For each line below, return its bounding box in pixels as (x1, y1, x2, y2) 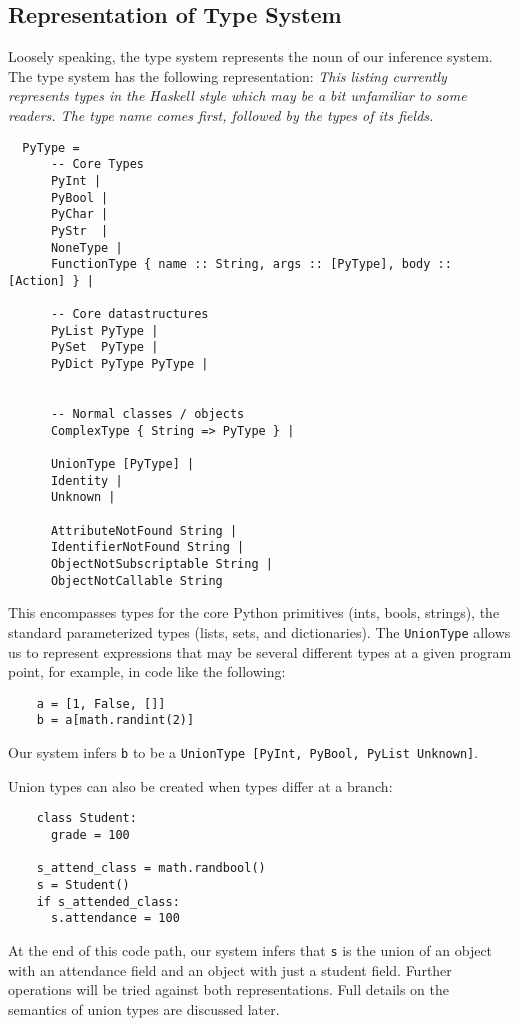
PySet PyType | (50, 340, 159, 355)
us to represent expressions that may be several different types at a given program (8, 641, 512, 662)
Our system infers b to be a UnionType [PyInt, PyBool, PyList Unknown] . (8, 742, 479, 763)
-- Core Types (50, 157, 145, 172)
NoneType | (50, 240, 123, 255)
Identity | (50, 473, 123, 488)
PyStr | (50, 223, 109, 238)
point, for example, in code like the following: (8, 661, 286, 682)
